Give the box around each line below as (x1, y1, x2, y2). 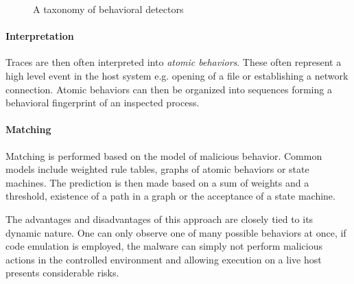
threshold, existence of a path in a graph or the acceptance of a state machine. (5, 189, 335, 203)
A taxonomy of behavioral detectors (33, 2, 184, 16)
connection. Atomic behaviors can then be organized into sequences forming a (5, 82, 332, 96)
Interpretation (5, 29, 74, 43)
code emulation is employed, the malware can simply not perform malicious (5, 239, 322, 253)
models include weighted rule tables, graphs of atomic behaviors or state (5, 162, 309, 176)
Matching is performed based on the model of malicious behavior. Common (5, 148, 322, 163)
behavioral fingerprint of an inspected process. (5, 95, 200, 110)
